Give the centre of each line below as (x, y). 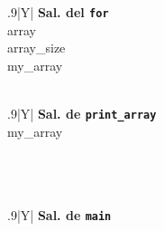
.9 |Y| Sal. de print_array (82, 114)
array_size (36, 48)
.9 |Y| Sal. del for (58, 12)
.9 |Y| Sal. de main (59, 215)
